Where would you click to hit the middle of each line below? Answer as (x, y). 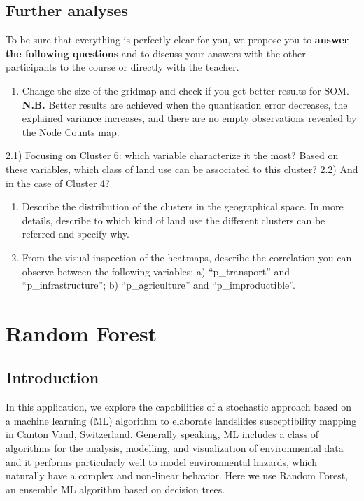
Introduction (52, 377)
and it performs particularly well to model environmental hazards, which (161, 461)
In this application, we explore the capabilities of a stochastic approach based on (178, 407)
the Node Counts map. (71, 131)
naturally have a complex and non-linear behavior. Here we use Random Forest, (177, 475)
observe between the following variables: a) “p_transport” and (156, 271)
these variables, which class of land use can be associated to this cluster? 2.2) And (182, 169)
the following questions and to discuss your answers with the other (156, 53)
